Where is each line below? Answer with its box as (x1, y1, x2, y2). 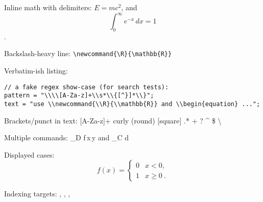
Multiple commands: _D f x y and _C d (4, 132, 129, 143)
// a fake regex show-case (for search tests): (4, 83, 169, 91)
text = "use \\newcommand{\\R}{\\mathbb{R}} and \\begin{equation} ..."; (4, 100, 260, 108)
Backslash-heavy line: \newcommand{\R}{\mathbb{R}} (4, 48, 172, 59)
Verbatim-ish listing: (4, 65, 68, 76)
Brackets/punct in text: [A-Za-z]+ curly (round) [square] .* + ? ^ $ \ (4, 115, 222, 125)
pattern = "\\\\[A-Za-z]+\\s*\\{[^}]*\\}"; (4, 92, 154, 99)
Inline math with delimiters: (4, 2, 92, 12)
